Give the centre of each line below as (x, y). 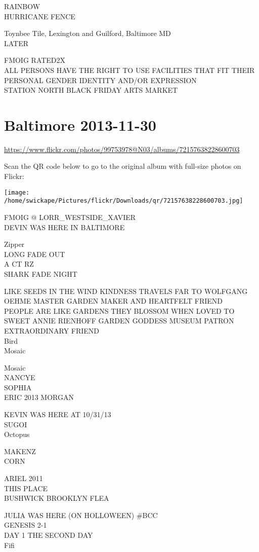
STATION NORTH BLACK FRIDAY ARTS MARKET (91, 90)
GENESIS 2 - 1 (26, 525)
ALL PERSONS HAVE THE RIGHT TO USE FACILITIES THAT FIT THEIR (129, 70)
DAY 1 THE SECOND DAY (49, 535)
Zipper (14, 244)
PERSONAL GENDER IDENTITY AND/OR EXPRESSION (100, 80)
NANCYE (20, 377)
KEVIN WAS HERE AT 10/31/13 (58, 414)
